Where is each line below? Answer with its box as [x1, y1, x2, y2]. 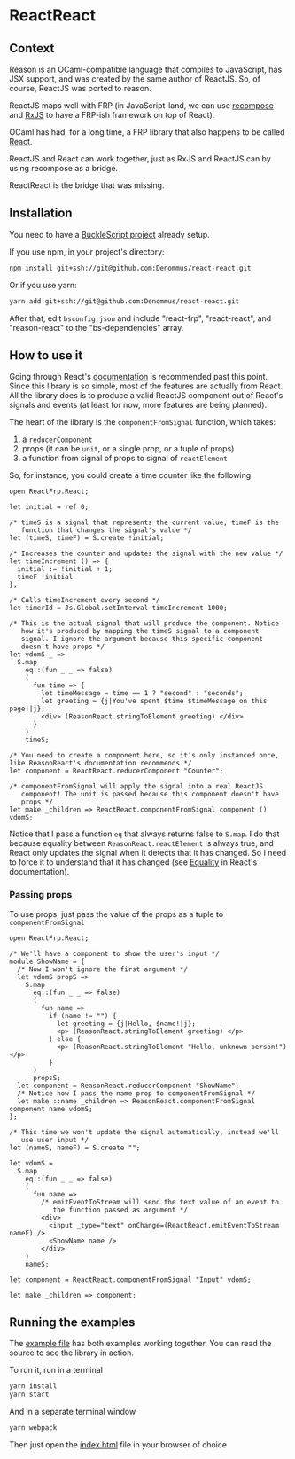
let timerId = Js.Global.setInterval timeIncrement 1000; [9, 604, 228, 613]
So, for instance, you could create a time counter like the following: [9, 470, 254, 481]
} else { [48, 1034, 82, 1043]
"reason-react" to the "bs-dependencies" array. [9, 322, 184, 333]
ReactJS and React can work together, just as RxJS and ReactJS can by [9, 153, 272, 164]
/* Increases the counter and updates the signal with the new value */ [9, 549, 283, 559]
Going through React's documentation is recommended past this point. [9, 372, 268, 382]
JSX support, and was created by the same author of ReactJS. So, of [9, 74, 261, 84]
